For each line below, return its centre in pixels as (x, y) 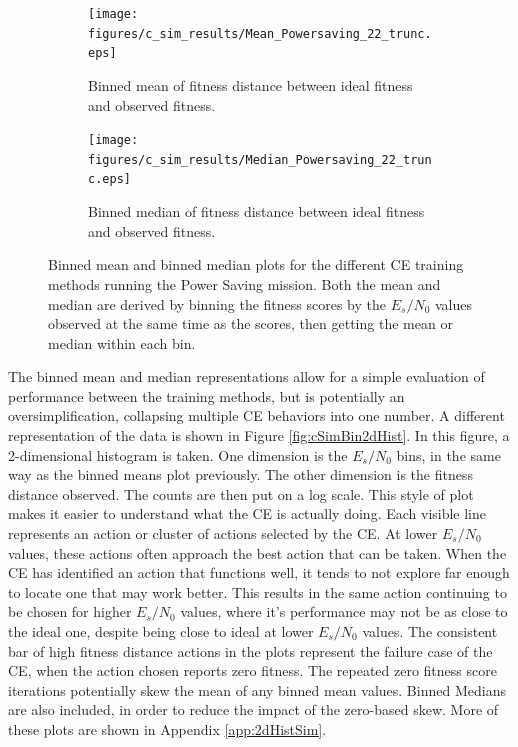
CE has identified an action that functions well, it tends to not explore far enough (259, 572)
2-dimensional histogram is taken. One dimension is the (178, 454)
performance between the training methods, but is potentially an (206, 395)
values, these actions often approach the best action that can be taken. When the (257, 552)
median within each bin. (122, 342)
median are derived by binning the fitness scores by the (217, 303)
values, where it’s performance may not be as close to (344, 611)
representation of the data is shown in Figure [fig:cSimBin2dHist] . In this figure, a (259, 435)
